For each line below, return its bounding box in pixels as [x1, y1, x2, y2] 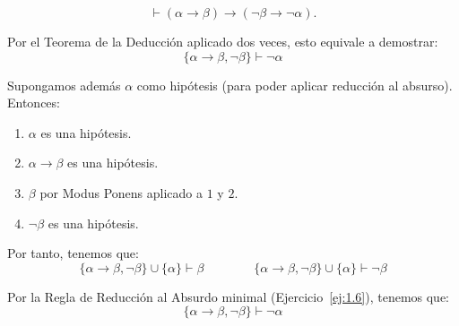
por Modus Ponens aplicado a [39, 183, 204, 202]
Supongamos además [7, 75, 121, 94]
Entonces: [7, 93, 60, 112]
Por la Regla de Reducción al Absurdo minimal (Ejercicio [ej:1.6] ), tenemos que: [7, 287, 450, 305]
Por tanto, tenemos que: [7, 244, 139, 262]
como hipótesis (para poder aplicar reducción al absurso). [136, 75, 453, 94]
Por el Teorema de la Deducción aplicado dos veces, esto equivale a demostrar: [7, 32, 438, 50]
